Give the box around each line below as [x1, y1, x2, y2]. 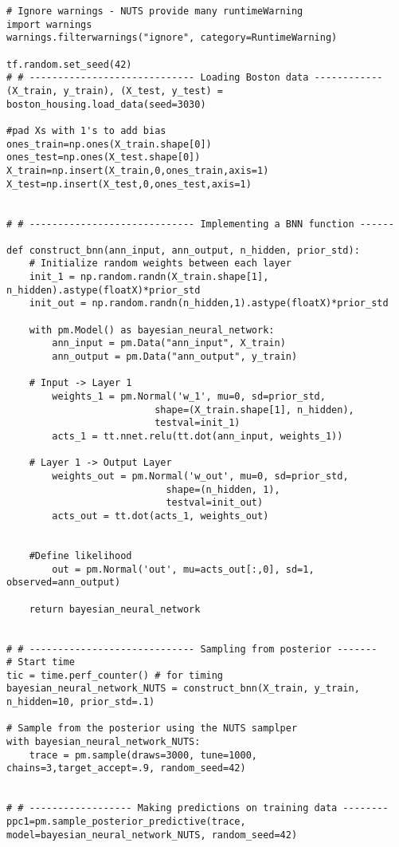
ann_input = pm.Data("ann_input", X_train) [52, 337, 286, 349]
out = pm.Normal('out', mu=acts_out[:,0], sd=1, [52, 563, 315, 575]
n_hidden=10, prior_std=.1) [6, 696, 155, 708]
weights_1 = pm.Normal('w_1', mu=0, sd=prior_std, [52, 391, 326, 403]
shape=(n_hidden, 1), [166, 483, 280, 495]
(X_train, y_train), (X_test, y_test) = [6, 85, 224, 97]
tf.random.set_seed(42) [6, 58, 132, 70]
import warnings [6, 18, 92, 30]
